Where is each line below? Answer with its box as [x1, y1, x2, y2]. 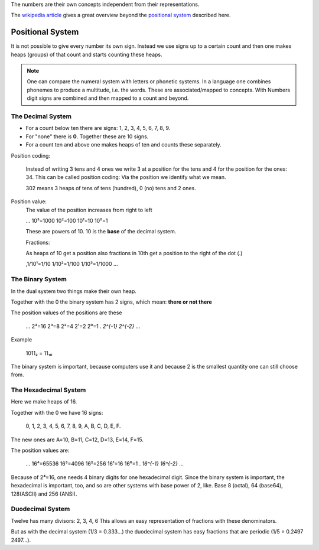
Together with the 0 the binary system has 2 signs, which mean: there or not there [11, 298, 212, 305]
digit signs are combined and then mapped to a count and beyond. [27, 95, 189, 102]
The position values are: [11, 447, 70, 454]
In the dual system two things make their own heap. [11, 287, 137, 295]
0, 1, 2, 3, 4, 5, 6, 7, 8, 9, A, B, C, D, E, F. [25, 422, 121, 429]
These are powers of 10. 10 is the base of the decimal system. [25, 228, 177, 235]
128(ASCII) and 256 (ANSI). [11, 490, 77, 497]
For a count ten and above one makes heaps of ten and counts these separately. [25, 141, 222, 148]
